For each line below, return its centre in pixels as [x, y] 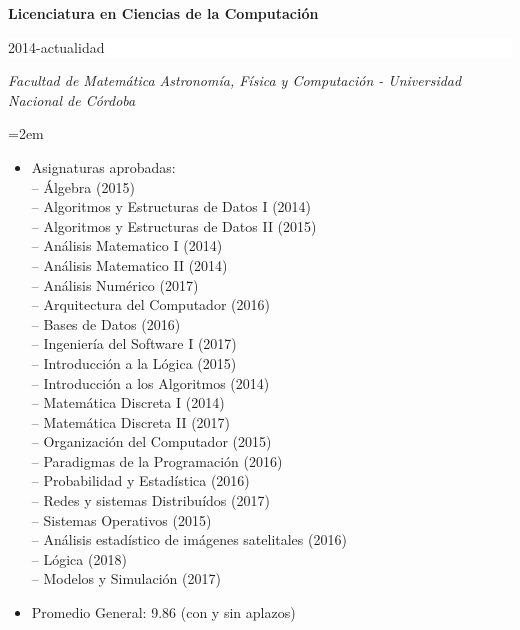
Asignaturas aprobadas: [103, 166]
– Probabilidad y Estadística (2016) [140, 480]
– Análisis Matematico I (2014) [127, 245]
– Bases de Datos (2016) [106, 323]
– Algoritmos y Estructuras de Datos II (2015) [174, 225]
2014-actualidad [56, 46]
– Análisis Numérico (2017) [115, 284]
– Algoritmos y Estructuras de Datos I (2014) [171, 206]
